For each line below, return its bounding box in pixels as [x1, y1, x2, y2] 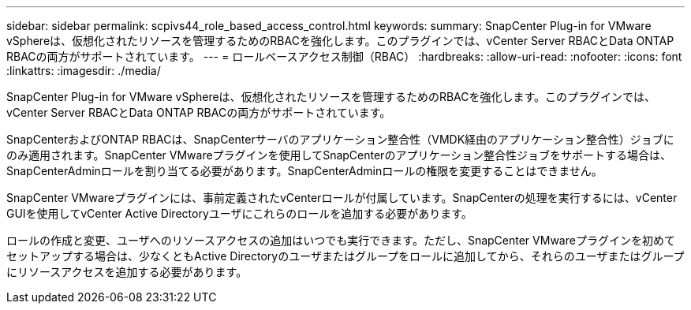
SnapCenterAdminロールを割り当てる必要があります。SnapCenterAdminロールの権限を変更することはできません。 [6, 164, 603, 177]
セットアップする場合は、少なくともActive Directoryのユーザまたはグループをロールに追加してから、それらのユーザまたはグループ [6, 249, 685, 263]
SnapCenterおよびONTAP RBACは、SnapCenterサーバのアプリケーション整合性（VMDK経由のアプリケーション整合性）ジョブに [6, 133, 674, 146]
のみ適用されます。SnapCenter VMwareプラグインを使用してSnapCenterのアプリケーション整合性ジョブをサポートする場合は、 [6, 148, 672, 162]
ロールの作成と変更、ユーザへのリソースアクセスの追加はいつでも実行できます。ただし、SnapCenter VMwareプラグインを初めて [6, 233, 675, 247]
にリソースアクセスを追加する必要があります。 [6, 265, 248, 278]
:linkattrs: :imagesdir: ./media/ [6, 64, 161, 77]
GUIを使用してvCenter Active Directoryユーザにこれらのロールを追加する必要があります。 [6, 207, 472, 220]
